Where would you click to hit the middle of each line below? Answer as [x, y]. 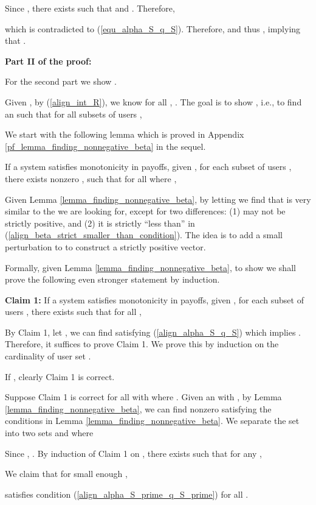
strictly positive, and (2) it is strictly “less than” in [100, 223]
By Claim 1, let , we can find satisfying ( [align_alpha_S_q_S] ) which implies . [153, 332]
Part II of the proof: [48, 61]
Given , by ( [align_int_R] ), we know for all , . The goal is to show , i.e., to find [153, 101]
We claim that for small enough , [66, 474]
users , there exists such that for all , [73, 312]
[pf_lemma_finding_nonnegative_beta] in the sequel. [105, 146]
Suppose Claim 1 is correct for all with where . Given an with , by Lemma [143, 397]
